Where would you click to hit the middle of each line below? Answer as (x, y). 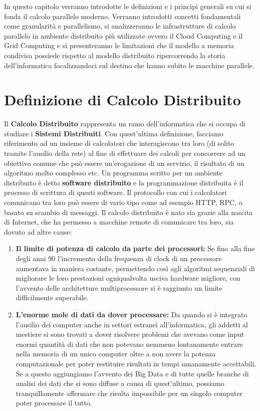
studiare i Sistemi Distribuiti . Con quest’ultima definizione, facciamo (114, 133)
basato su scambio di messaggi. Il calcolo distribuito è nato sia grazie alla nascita (128, 212)
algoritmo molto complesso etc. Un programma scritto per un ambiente (113, 173)
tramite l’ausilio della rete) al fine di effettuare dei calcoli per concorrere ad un (125, 153)
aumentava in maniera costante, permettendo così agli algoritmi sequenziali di (135, 268)
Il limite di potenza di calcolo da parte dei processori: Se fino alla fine (135, 248)
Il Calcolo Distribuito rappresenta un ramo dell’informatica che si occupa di (125, 124)
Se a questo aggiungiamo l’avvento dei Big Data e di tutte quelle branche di (132, 373)
